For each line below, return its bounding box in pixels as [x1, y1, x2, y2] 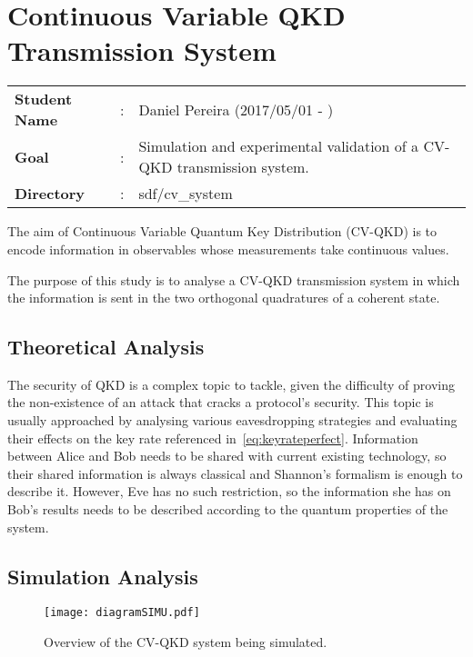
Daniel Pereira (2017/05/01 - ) [138, 98, 334, 120]
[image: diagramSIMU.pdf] [44, 606, 200, 620]
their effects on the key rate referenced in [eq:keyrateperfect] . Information [7, 428, 418, 447]
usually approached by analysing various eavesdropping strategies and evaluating [7, 411, 458, 430]
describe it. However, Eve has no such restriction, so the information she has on [7, 482, 451, 501]
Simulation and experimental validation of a [138, 135, 419, 157]
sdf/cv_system [138, 183, 233, 204]
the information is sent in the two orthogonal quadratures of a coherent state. [7, 288, 440, 307]
